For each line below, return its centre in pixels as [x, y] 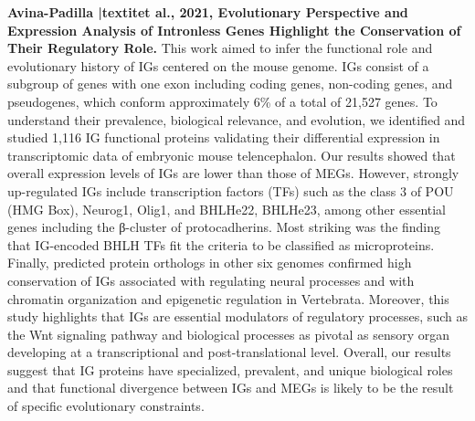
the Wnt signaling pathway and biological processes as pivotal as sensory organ [229, 334]
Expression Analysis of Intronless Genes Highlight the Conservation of [234, 30]
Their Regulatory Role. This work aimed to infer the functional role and [220, 48]
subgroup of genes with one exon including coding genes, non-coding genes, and [230, 84]
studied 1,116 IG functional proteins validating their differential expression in [224, 137]
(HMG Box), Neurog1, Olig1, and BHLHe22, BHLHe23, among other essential [227, 209]
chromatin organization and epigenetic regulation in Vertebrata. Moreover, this [228, 298]
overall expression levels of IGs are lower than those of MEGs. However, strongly [233, 173]
